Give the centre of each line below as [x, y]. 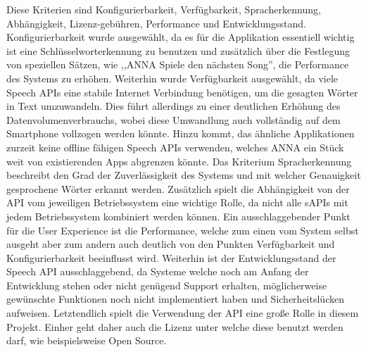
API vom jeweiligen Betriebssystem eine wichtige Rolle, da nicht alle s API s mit [177, 202]
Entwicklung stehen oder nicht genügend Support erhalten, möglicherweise [167, 285]
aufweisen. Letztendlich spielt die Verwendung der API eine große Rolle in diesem [183, 313]
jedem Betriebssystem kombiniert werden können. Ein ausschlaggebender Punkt [178, 216]
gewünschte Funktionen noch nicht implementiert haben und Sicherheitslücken [175, 299]
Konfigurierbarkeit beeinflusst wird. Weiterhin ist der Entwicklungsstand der [171, 257]
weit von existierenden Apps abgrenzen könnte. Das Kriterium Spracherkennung [179, 161]
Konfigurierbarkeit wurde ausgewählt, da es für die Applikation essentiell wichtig [181, 37]
